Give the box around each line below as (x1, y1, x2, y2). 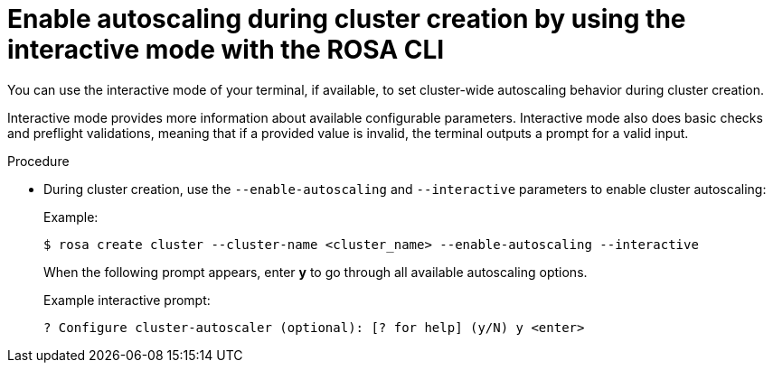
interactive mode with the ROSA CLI (7, 34, 445, 65)
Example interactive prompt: (43, 291, 211, 308)
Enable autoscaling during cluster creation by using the (7, 4, 686, 34)
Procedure (7, 153, 70, 169)
